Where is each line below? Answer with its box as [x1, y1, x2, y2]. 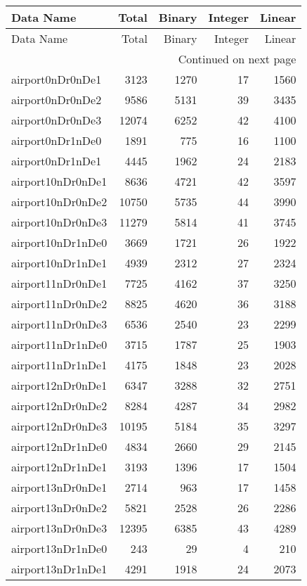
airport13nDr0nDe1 [11, 479, 107, 495]
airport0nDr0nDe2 [11, 91, 102, 108]
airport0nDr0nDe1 [11, 71, 102, 87]
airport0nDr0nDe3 [11, 112, 102, 128]
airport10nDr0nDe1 [11, 173, 107, 189]
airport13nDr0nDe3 [11, 520, 107, 536]
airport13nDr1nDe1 [11, 561, 107, 577]
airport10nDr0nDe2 [11, 193, 107, 210]
